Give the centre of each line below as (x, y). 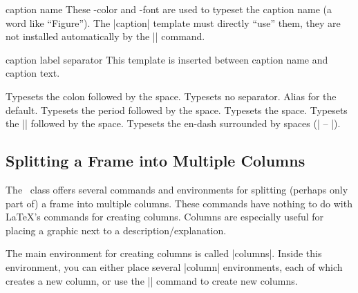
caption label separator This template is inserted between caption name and (167, 59)
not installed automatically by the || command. (105, 36)
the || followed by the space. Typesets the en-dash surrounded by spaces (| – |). (173, 123)
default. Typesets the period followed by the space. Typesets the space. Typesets (177, 110)
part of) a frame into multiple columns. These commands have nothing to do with (179, 203)
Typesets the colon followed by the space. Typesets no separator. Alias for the (171, 96)
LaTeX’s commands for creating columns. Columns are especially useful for (165, 217)
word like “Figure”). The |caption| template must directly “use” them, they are (173, 22)
